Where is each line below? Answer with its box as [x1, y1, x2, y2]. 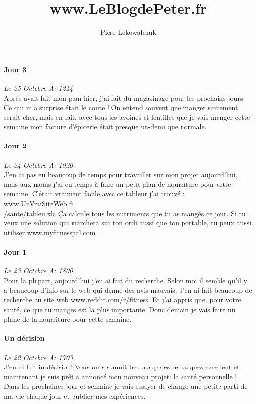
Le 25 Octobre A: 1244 [4, 82, 73, 93]
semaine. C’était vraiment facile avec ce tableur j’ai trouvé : [4, 188, 185, 199]
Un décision [4, 333, 45, 343]
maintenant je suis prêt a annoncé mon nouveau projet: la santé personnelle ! [4, 371, 237, 381]
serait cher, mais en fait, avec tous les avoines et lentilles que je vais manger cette [4, 111, 250, 122]
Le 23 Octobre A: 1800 [4, 265, 73, 276]
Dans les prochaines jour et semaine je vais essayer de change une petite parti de [4, 381, 248, 391]
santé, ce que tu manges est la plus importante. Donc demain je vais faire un [4, 304, 236, 314]
